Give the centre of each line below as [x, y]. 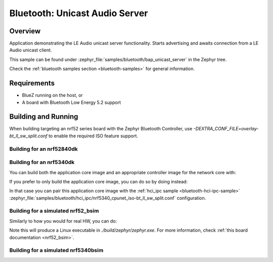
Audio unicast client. [31, 50]
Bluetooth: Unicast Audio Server [79, 13]
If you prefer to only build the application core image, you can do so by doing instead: [99, 181]
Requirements [32, 83]
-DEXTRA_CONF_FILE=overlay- [226, 129]
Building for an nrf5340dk [42, 163]
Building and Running [44, 117]
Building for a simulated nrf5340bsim [56, 250]
